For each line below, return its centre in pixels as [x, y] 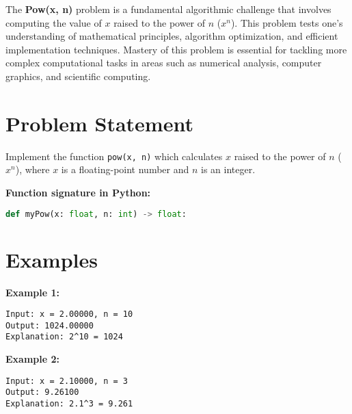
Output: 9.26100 [42, 392]
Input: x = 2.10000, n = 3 [67, 381]
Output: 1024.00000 [50, 325]
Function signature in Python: [78, 192]
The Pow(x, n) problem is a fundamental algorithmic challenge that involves [168, 9]
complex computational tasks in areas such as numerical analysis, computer [164, 63]
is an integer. [228, 169]
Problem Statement [99, 123]
